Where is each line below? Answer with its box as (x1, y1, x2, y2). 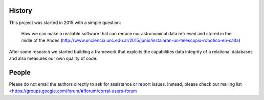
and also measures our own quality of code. (9, 55, 98, 61)
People (9, 68, 31, 76)
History (9, 6, 33, 15)
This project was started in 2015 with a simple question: (9, 20, 121, 25)
